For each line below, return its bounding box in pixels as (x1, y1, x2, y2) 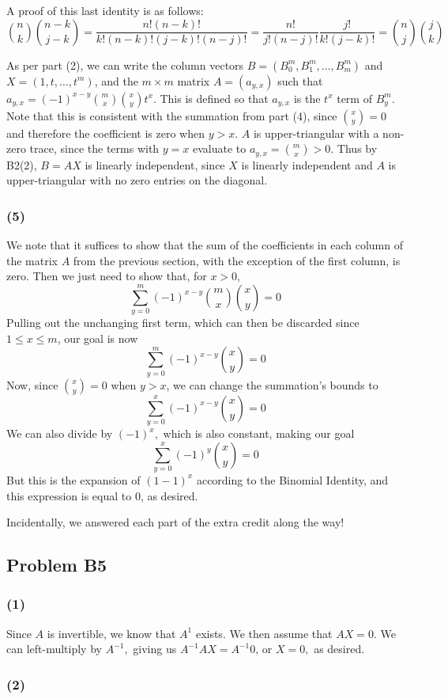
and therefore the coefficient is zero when (6, 124, 205, 141)
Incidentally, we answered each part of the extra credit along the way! (6, 514, 344, 530)
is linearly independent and (241, 156, 373, 173)
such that (277, 72, 323, 89)
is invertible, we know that (47, 625, 176, 641)
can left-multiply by (6, 640, 102, 657)
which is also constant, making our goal (163, 425, 355, 441)
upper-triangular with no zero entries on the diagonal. (6, 172, 268, 188)
